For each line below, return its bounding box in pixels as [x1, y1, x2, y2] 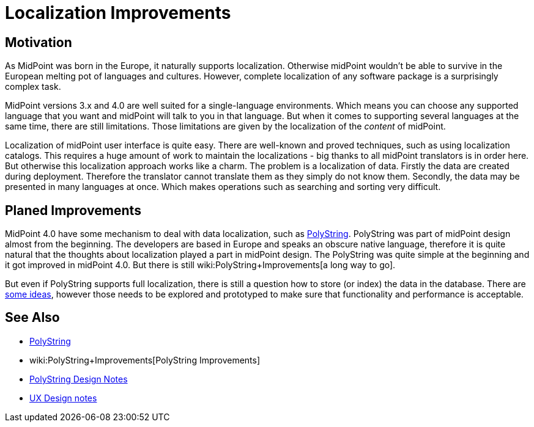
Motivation [5, 34, 72, 50]
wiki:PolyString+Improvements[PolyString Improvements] [29, 354, 261, 365]
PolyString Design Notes [29, 373, 128, 384]
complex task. [5, 81, 61, 92]
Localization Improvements [5, 2, 231, 23]
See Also [5, 310, 60, 326]
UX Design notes [29, 392, 97, 403]
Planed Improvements [5, 202, 141, 218]
